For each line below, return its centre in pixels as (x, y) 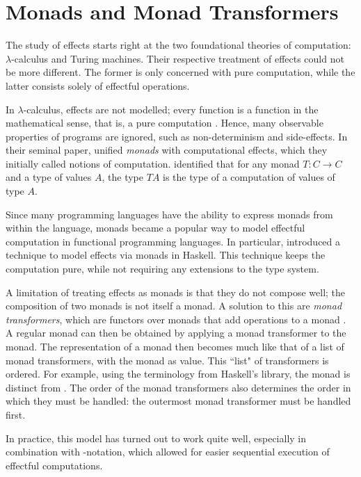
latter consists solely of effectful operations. (98, 85)
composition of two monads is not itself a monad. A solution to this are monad (174, 306)
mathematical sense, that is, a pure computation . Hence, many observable (165, 123)
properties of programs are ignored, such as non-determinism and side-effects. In (177, 136)
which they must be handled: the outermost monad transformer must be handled (178, 401)
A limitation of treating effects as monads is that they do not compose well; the (176, 292)
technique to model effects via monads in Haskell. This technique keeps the (166, 255)
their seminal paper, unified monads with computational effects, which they (167, 150)
